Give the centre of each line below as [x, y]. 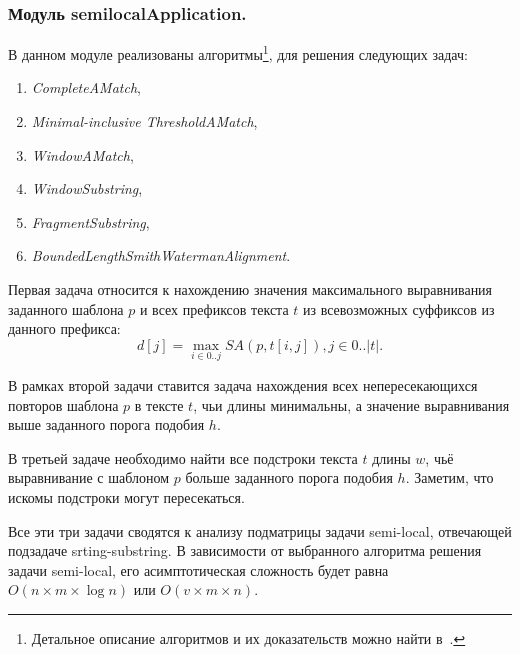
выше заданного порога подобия [106, 424]
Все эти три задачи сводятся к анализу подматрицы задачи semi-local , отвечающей [260, 530]
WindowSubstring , [87, 188]
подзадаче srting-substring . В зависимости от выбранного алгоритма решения [245, 550]
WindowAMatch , [82, 154]
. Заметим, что [449, 477]
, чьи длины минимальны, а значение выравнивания [351, 404]
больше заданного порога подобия [289, 477]
